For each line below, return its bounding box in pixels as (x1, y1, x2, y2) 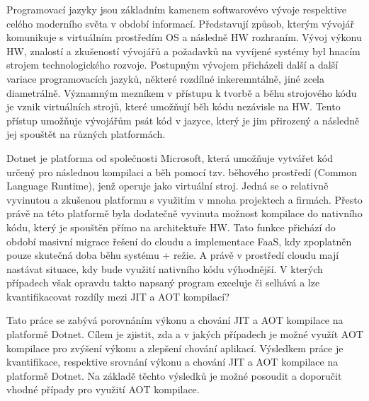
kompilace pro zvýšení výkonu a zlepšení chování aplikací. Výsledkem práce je (6, 340, 344, 355)
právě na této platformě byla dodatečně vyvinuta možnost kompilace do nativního (6, 206, 363, 221)
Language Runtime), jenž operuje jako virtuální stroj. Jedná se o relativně (6, 178, 329, 193)
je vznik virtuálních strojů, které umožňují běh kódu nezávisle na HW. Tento (6, 99, 341, 114)
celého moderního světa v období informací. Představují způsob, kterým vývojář (6, 16, 355, 30)
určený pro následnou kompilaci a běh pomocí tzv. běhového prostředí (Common (6, 164, 357, 179)
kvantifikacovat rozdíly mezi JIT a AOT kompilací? (6, 289, 229, 303)
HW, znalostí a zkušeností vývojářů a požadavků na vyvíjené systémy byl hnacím (6, 43, 361, 58)
